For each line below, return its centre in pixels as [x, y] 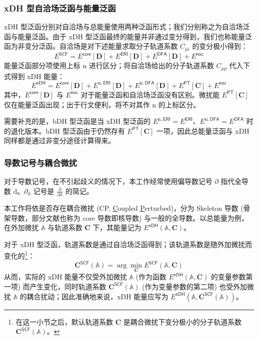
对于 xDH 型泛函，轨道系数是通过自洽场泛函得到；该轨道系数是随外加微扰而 [128, 244]
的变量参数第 [232, 277]
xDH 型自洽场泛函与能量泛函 [60, 8]
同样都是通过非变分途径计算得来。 [60, 140]
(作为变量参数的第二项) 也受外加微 [198, 286]
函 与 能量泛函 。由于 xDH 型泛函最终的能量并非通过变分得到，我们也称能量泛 [128, 36]
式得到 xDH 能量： [34, 76]
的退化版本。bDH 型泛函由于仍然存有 [64, 130]
